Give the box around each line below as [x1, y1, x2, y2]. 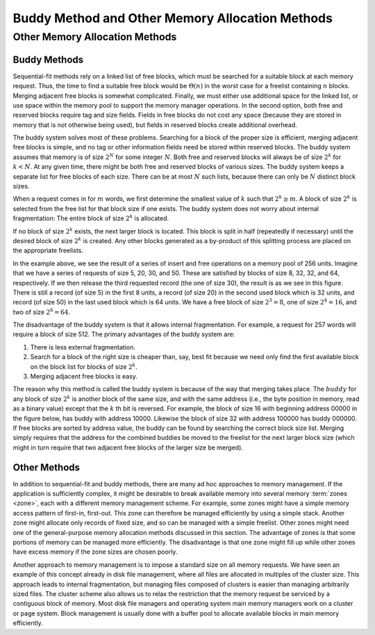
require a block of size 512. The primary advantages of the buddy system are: [12, 330, 235, 338]
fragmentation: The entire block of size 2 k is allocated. [12, 213, 169, 222]
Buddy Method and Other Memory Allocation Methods [12, 10, 333, 26]
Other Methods [12, 461, 80, 473]
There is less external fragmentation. [30, 343, 135, 351]
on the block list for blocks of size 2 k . [30, 362, 138, 371]
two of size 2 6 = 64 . [12, 307, 71, 316]
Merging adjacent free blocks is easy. [30, 372, 138, 381]
